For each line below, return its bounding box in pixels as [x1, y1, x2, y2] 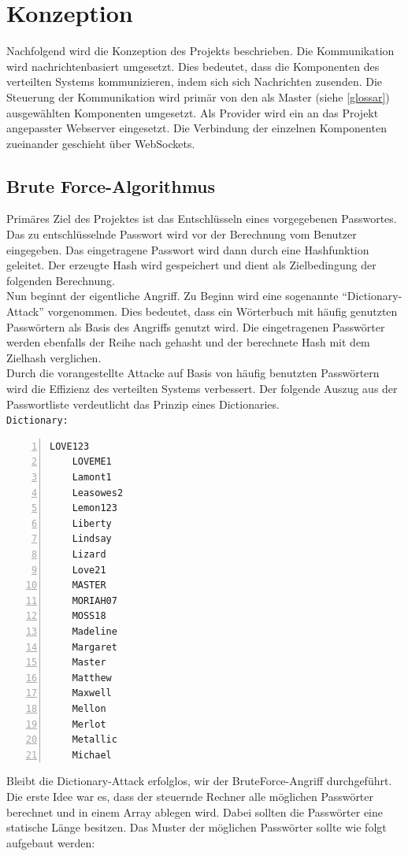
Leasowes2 [72, 487, 124, 498]
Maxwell [72, 687, 112, 699]
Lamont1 [72, 472, 112, 484]
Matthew [72, 672, 112, 684]
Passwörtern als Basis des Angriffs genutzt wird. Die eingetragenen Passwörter [6, 318, 385, 335]
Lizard [72, 549, 106, 561]
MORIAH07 [72, 595, 117, 606]
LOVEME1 [72, 456, 112, 468]
